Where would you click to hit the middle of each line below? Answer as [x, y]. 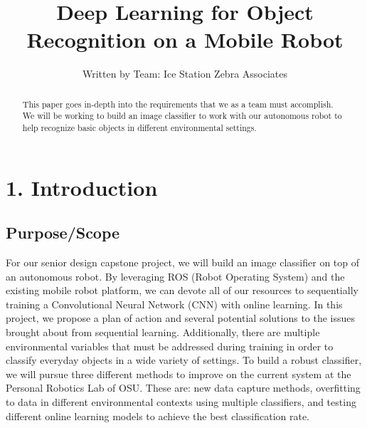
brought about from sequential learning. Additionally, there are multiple [163, 332]
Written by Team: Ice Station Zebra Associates [185, 74]
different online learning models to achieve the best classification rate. [158, 416]
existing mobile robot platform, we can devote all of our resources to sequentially [182, 290]
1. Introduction [82, 187]
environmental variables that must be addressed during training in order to [170, 346]
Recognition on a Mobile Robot [185, 40]
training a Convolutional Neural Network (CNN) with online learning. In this [174, 304]
